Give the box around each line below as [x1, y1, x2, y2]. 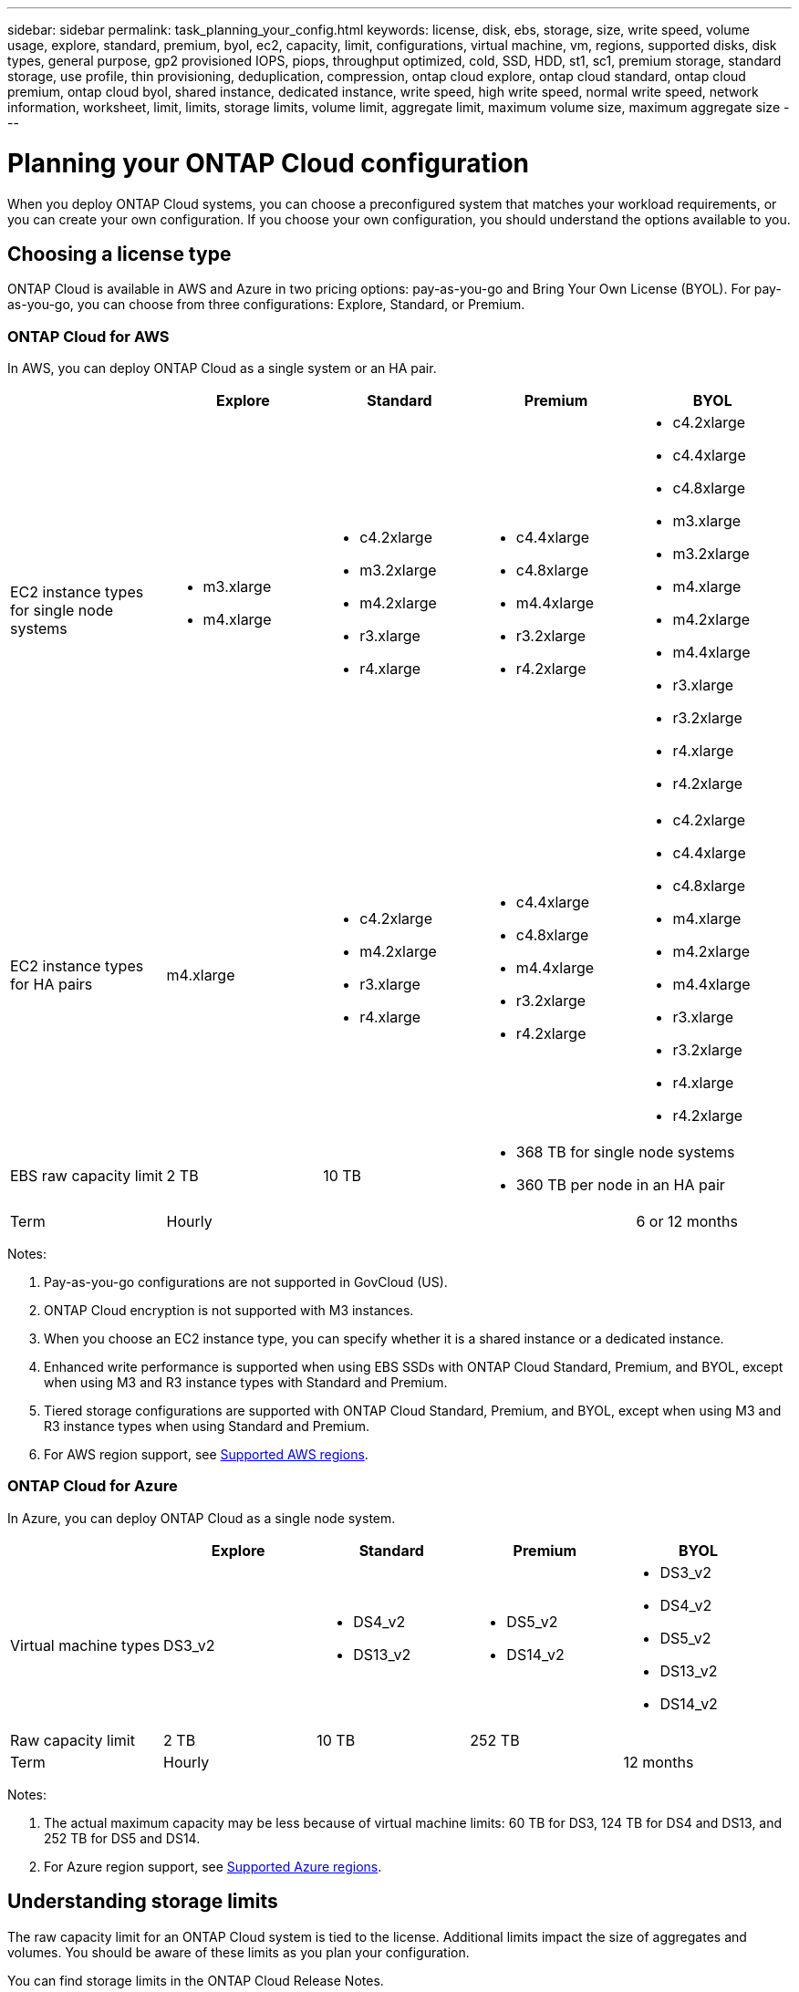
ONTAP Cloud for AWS [7, 327, 170, 346]
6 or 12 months [636, 1212, 738, 1231]
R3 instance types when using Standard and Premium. [44, 1418, 370, 1435]
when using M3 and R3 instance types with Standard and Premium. [44, 1375, 448, 1391]
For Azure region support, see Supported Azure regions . [44, 1858, 382, 1874]
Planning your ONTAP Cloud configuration [7, 147, 530, 179]
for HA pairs [10, 975, 93, 994]
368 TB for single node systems [515, 1143, 735, 1162]
